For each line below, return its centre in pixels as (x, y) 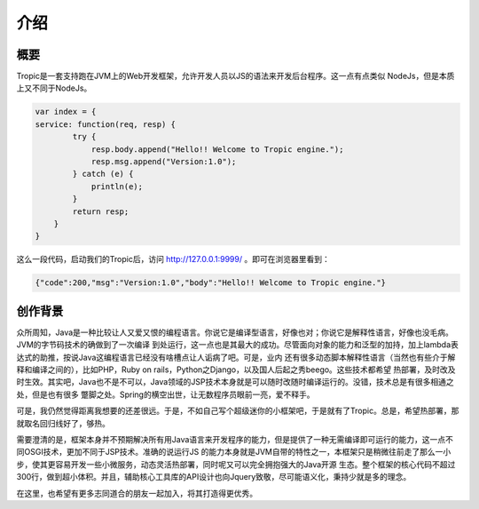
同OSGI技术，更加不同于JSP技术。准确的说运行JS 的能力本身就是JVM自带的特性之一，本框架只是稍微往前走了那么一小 (234, 452)
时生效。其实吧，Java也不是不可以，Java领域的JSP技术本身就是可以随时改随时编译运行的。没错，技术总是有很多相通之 (235, 382)
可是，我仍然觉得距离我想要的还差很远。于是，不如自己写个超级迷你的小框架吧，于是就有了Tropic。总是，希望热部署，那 (238, 411)
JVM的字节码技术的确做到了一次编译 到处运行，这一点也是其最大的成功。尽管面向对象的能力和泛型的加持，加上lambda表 (237, 345)
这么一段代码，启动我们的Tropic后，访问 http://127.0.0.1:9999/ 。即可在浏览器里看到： (173, 259)
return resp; (101, 211)
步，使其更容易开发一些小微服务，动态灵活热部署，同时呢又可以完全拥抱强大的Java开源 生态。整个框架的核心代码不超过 (236, 464)
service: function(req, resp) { (106, 124)
